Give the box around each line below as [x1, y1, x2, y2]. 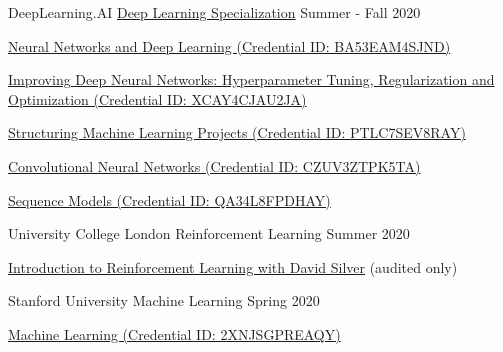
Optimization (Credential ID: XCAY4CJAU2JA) [8, 88, 307, 109]
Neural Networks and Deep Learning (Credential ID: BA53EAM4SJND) [8, 35, 451, 56]
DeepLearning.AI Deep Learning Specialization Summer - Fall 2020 [8, 2, 421, 22]
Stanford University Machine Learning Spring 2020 [8, 290, 320, 311]
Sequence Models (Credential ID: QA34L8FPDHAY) [8, 189, 331, 210]
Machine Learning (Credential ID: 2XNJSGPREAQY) [8, 323, 341, 344]
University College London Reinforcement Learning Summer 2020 [8, 223, 410, 244]
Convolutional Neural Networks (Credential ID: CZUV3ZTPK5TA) [8, 155, 421, 176]
